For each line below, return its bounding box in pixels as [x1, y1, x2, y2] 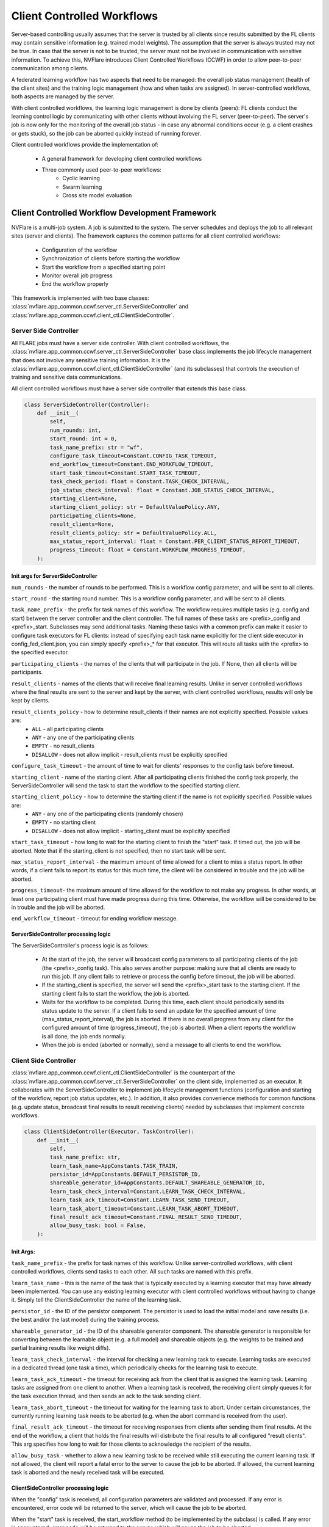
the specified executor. [11, 649, 69, 656]
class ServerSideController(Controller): [24, 401, 150, 408]
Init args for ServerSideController [11, 572, 97, 580]
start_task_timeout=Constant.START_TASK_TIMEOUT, [49, 469, 201, 476]
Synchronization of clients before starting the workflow [41, 255, 180, 262]
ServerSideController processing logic [11, 930, 111, 938]
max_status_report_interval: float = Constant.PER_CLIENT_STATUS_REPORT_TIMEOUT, [49, 538, 301, 545]
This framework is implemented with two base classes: [11, 294, 149, 302]
